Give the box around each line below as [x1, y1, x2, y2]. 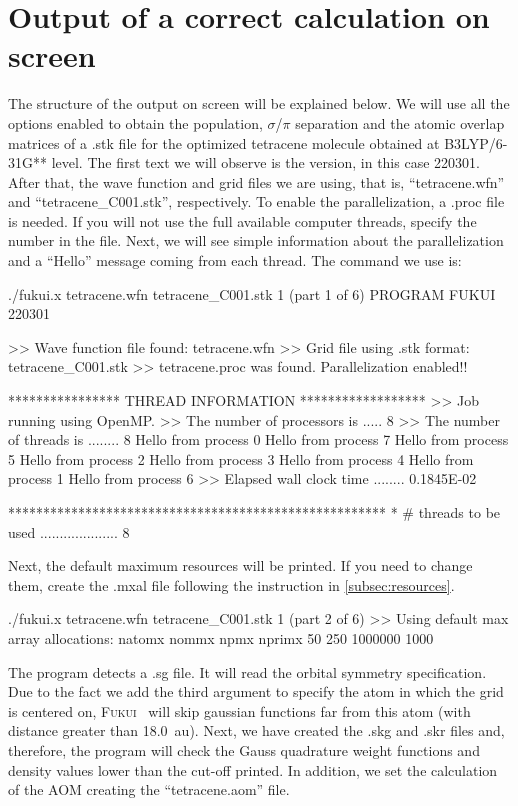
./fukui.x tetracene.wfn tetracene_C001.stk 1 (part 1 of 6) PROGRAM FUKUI [8, 283, 496, 304]
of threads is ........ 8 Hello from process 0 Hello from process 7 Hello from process [8, 429, 509, 450]
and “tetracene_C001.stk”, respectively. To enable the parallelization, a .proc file [8, 191, 505, 212]
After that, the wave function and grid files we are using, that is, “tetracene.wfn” [8, 171, 505, 192]
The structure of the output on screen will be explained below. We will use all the [8, 93, 510, 114]
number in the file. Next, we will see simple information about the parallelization [8, 230, 504, 251]
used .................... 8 [8, 521, 130, 542]
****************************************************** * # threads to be [8, 502, 501, 522]
